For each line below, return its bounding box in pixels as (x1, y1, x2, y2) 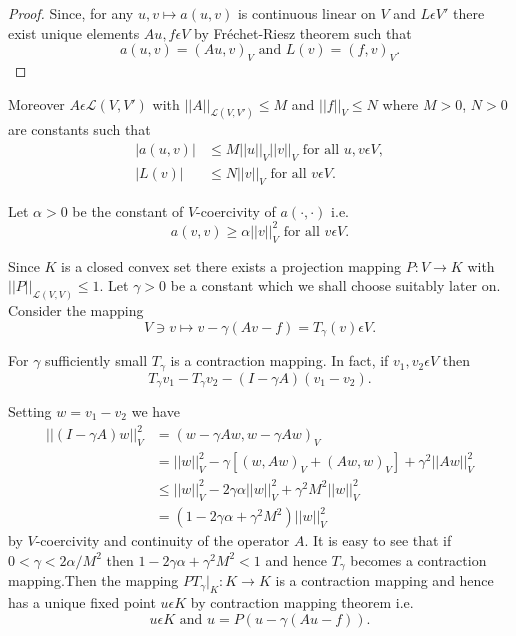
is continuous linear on (237, 3, 376, 23)
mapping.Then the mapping (8, 570, 179, 591)
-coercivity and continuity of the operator (35, 530, 290, 551)
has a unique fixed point (8, 592, 156, 613)
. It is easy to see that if (304, 530, 452, 551)
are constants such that (8, 119, 151, 140)
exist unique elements (8, 22, 140, 43)
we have (131, 400, 180, 421)
